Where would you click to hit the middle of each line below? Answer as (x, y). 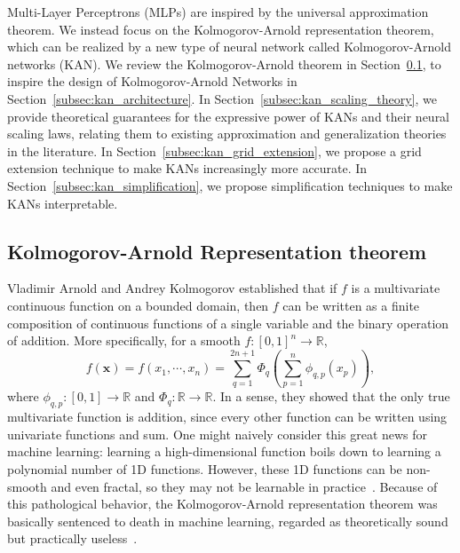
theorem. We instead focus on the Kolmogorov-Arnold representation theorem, (221, 29)
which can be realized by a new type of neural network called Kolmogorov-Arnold (229, 47)
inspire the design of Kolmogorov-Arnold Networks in (152, 81)
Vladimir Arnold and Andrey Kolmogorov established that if (172, 288)
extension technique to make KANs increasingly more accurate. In (187, 168)
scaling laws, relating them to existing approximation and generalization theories (227, 134)
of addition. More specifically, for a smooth (124, 340)
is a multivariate (396, 288)
